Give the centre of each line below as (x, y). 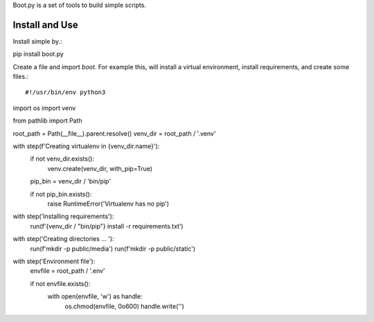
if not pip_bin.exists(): (61, 194)
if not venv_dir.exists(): (62, 159)
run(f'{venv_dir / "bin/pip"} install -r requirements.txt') (107, 226)
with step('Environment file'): (54, 261)
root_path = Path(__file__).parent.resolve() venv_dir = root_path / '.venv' (114, 133)
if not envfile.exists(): (60, 283)
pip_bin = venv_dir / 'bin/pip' (70, 181)
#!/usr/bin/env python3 (65, 92)
